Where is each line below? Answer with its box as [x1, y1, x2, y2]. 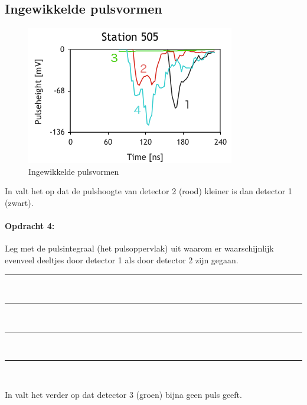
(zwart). [5, 196, 34, 208]
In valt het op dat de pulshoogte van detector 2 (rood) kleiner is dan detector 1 [5, 185, 292, 197]
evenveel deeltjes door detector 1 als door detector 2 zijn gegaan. [5, 253, 239, 266]
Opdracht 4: [5, 220, 55, 232]
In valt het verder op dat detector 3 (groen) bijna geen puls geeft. [5, 388, 242, 400]
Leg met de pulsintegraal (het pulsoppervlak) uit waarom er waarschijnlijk [5, 242, 274, 254]
